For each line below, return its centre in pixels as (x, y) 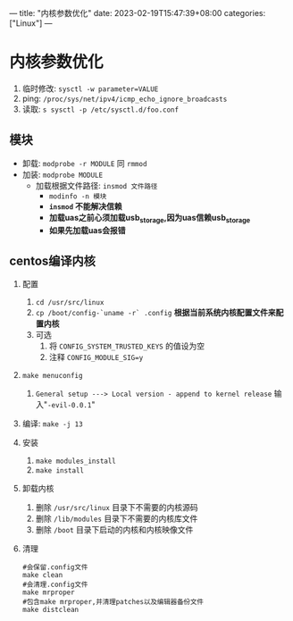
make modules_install (75, 462)
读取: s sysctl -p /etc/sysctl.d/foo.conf (100, 109)
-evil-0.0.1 (70, 406)
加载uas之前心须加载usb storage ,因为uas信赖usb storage (150, 218)
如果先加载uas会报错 (88, 230)
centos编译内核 (53, 260)
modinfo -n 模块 (78, 196)
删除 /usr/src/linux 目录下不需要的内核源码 (117, 508)
